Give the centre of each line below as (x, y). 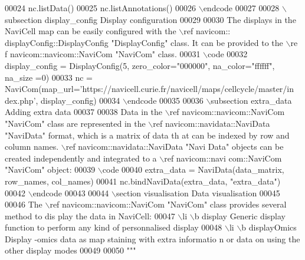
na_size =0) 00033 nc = (49, 77)
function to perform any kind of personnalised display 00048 (114, 227)
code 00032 (228, 54)
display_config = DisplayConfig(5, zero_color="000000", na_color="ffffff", (140, 65)
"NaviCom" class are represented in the (75, 123)
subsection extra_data (251, 100)
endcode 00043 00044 (71, 192)
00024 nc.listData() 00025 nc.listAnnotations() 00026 (101, 8)
